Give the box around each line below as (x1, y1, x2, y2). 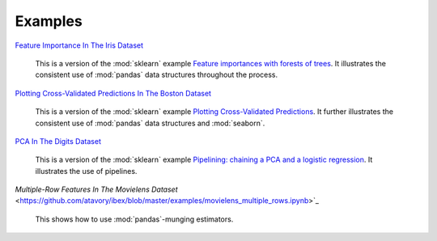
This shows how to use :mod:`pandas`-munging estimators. (35, 214, 234, 224)
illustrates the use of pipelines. (35, 166, 138, 175)
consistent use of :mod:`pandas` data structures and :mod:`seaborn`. (35, 118, 265, 128)
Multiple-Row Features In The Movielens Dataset (15, 184, 178, 194)
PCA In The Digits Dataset (15, 136, 101, 146)
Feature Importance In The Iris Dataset (15, 40, 144, 50)
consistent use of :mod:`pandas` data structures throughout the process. (35, 70, 278, 80)
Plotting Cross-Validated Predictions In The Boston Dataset (15, 88, 212, 98)
